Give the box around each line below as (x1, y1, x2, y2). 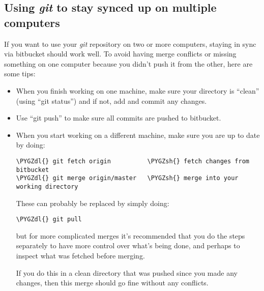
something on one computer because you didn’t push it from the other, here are (4, 58, 253, 69)
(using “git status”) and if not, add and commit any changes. (16, 95, 207, 106)
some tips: (4, 68, 36, 79)
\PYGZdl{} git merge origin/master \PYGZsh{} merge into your (16, 174, 239, 182)
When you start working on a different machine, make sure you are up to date (16, 129, 260, 140)
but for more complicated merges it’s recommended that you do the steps (16, 230, 245, 241)
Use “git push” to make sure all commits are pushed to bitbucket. (16, 112, 221, 123)
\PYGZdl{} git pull (16, 216, 82, 223)
